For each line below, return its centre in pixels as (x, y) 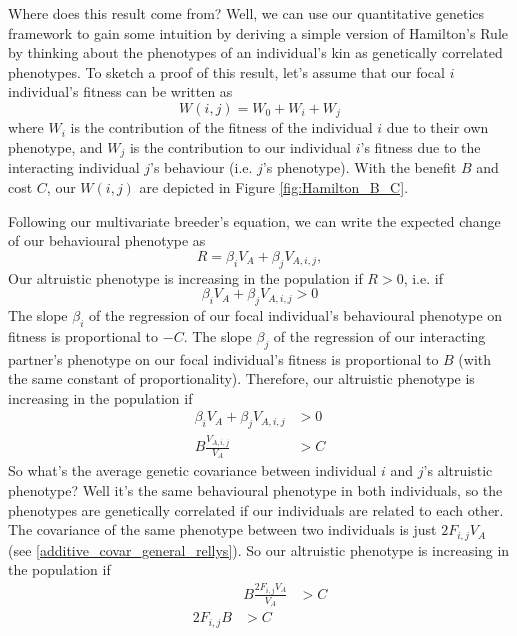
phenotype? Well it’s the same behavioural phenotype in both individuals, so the (255, 490)
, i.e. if (423, 277)
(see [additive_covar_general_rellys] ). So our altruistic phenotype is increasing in (259, 549)
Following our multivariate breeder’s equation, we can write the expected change (254, 220)
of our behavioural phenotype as (107, 240)
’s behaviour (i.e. (201, 167)
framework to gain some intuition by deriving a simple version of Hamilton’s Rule (258, 32)
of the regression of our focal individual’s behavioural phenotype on (296, 315)
